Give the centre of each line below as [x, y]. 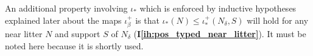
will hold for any [278, 20]
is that [147, 20]
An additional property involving [66, 8]
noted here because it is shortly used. [74, 45]
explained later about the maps [63, 20]
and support [78, 34]
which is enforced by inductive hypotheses [218, 8]
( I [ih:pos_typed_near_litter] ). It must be [220, 34]
